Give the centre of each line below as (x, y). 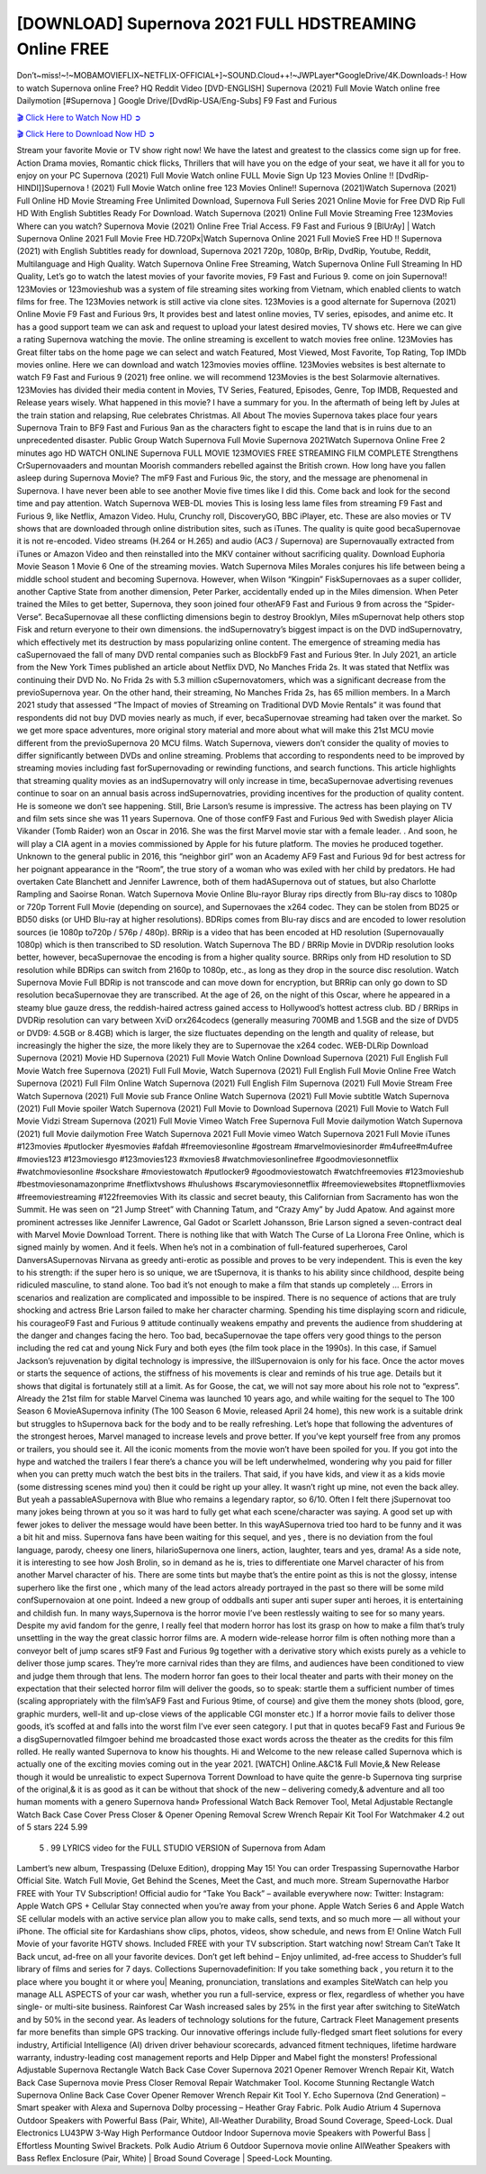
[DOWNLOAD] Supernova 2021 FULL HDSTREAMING (216, 23)
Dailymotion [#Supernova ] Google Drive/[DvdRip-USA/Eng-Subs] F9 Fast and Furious (177, 101)
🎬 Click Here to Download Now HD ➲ (86, 133)
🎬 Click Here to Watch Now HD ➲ (79, 117)
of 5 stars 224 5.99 (52, 1827)
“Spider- (439, 605)
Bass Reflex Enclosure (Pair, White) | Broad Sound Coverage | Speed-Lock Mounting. (175, 2159)
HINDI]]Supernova (51, 188)
